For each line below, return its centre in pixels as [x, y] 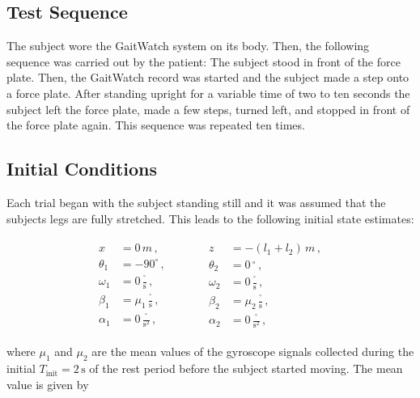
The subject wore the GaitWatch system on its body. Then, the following [188, 46]
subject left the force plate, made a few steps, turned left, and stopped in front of [208, 109]
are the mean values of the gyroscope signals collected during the [253, 351]
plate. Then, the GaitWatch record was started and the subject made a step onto [208, 77]
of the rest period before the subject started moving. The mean [246, 368]
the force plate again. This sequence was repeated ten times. [156, 125]
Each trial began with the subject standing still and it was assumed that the [196, 202]
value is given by [48, 384]
